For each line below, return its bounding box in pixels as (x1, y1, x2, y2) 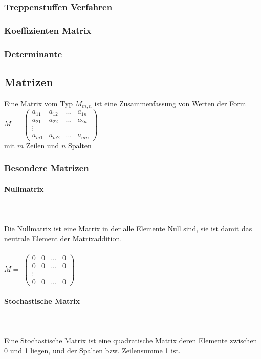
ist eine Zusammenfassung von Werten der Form (94, 98, 246, 108)
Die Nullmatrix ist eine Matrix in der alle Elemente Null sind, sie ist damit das (4, 223, 252, 234)
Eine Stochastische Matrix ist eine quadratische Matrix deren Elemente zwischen (4, 335, 257, 346)
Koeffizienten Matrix (4, 24, 92, 36)
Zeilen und (26, 140, 59, 150)
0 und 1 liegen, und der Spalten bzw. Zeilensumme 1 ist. (4, 345, 181, 355)
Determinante (4, 47, 62, 60)
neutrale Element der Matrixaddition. (4, 233, 122, 243)
